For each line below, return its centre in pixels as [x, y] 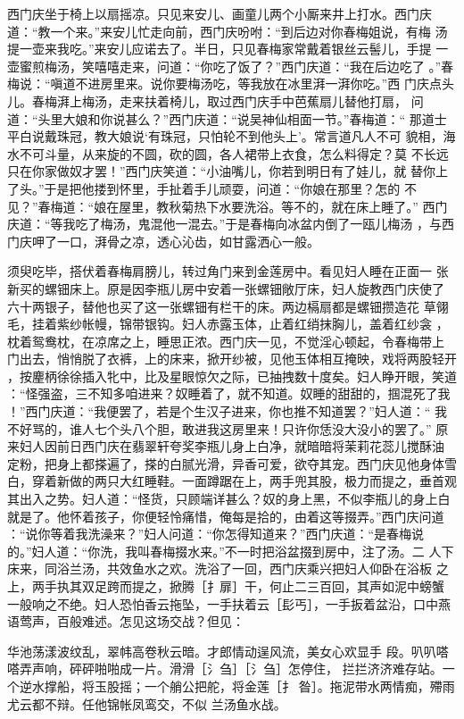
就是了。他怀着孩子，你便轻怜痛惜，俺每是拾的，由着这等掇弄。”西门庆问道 [226, 516]
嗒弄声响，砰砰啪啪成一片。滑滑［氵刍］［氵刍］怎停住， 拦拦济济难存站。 [225, 669]
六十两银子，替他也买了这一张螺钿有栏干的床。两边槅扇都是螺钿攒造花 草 [222, 306]
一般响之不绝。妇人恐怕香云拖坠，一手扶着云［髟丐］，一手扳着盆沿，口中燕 [229, 603]
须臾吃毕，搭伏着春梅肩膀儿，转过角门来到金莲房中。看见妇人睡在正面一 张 [228, 271]
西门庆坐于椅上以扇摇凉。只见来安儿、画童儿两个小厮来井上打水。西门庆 [220, 13]
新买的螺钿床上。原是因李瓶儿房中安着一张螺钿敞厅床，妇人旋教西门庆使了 [226, 288]
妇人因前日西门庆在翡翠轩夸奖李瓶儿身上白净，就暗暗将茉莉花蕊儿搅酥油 [232, 446]
